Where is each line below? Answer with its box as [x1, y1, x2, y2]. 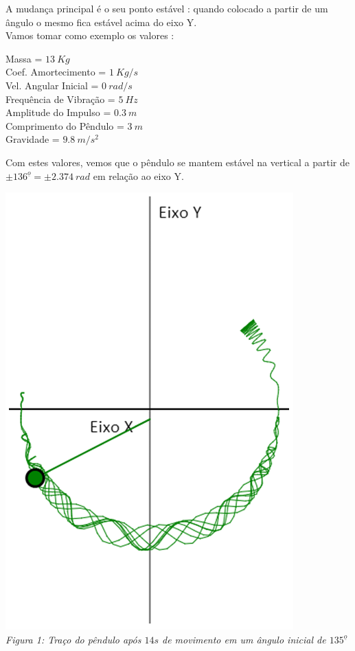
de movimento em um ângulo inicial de [161, 632, 326, 646]
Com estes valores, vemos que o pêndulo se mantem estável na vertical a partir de [5, 155, 350, 169]
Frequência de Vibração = [5, 91, 115, 106]
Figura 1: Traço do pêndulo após [5, 632, 141, 646]
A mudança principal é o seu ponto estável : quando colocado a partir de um [5, 1, 328, 15]
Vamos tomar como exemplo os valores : [5, 28, 174, 43]
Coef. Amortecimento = [5, 65, 106, 79]
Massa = [5, 51, 43, 65]
